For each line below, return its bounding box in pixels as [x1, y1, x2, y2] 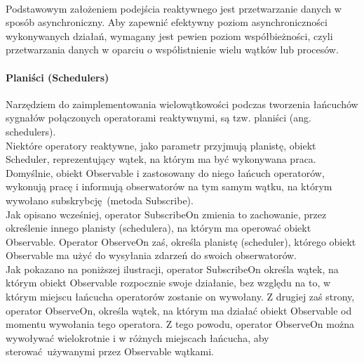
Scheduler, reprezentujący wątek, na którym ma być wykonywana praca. [6, 152, 316, 166]
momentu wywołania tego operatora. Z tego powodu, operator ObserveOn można [6, 317, 354, 331]
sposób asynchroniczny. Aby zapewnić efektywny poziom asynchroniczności [6, 15, 328, 29]
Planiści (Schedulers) [6, 70, 109, 84]
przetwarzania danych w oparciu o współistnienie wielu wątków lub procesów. [6, 42, 339, 57]
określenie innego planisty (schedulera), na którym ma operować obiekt [6, 220, 311, 235]
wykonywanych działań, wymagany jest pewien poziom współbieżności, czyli [6, 28, 333, 43]
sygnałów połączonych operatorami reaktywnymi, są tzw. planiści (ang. [6, 110, 311, 125]
